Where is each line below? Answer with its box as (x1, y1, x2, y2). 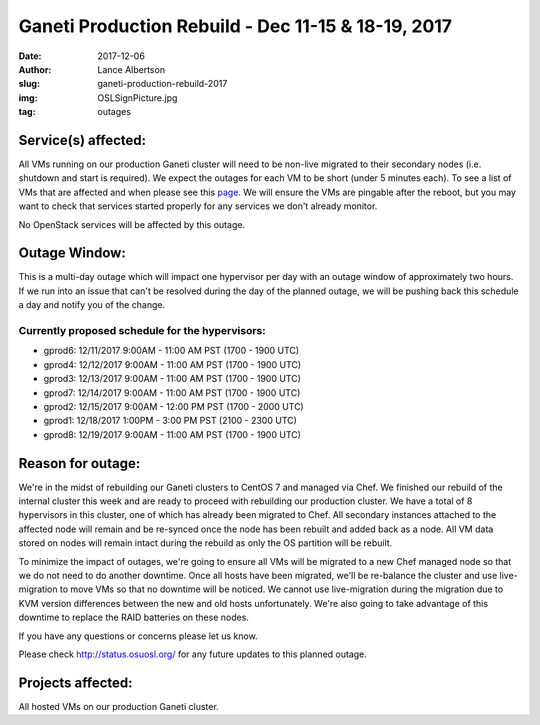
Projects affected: (18, 674, 134, 691)
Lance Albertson (97, 63, 165, 75)
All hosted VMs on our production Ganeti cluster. (18, 700, 219, 712)
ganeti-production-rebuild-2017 (97, 78, 228, 90)
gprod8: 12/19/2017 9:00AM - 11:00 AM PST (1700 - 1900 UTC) (43, 428, 302, 440)
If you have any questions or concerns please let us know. (18, 630, 259, 642)
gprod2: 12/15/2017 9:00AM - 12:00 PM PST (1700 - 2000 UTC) (43, 400, 304, 412)
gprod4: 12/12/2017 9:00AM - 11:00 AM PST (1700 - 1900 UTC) (43, 358, 302, 370)
